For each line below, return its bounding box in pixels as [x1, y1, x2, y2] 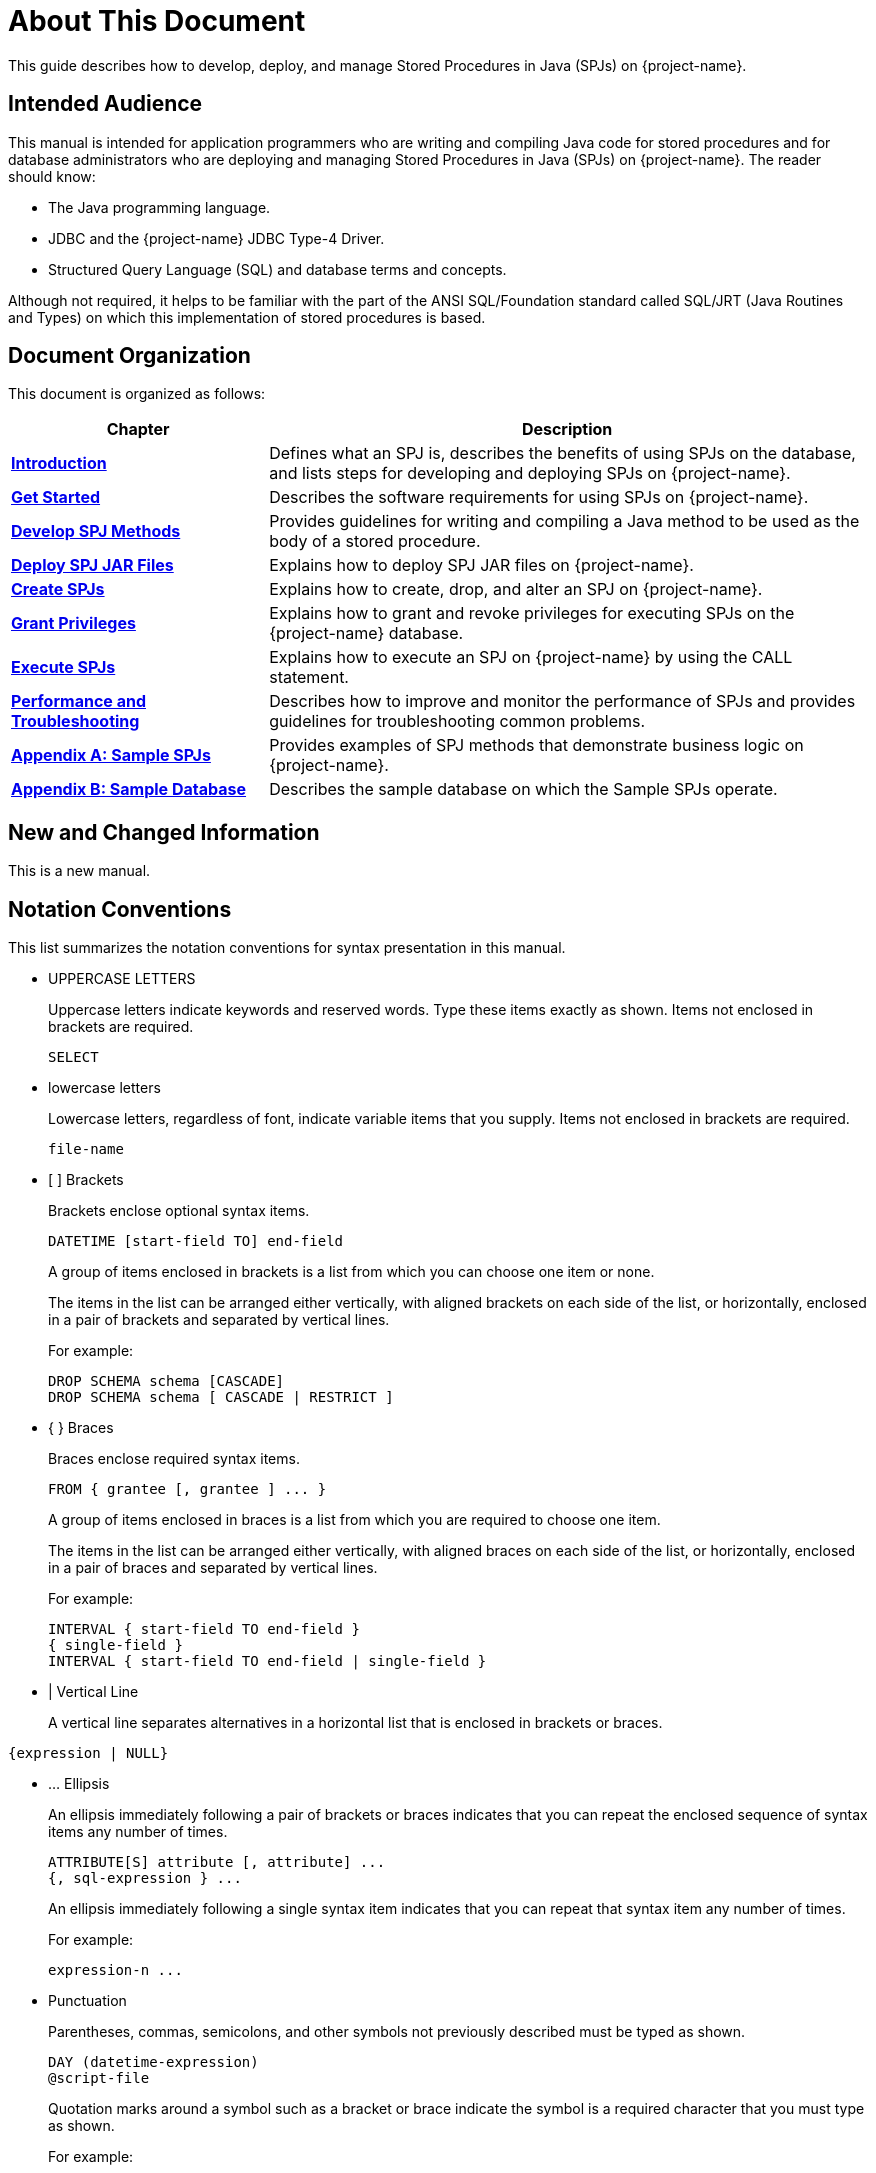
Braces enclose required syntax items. [48, 1450, 300, 1468]
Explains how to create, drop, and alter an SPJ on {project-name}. [269, 579, 763, 600]
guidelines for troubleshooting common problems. [269, 711, 646, 732]
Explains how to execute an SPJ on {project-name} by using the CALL [269, 647, 793, 668]
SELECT [48, 1049, 99, 1066]
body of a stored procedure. [269, 531, 481, 552]
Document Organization [8, 343, 251, 369]
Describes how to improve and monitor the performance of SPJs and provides [269, 691, 856, 712]
